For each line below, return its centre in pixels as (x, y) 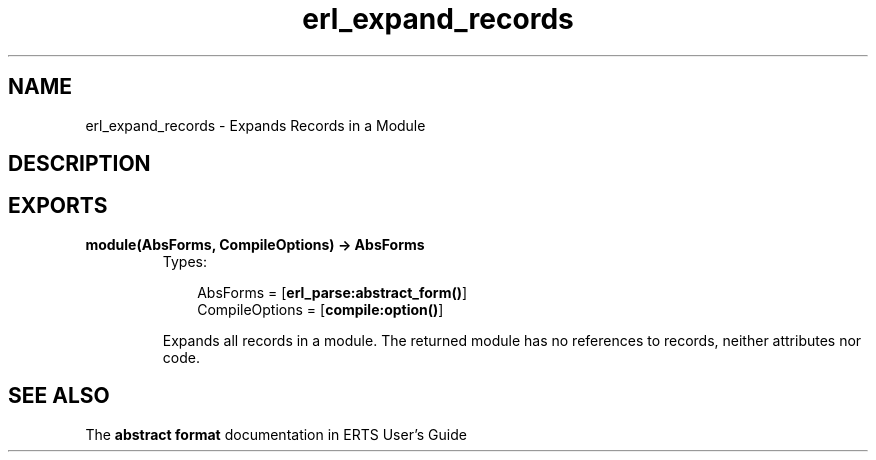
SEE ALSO (59, 396)
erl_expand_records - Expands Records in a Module (255, 125)
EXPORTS (58, 206)
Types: (184, 261)
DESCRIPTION (79, 164)
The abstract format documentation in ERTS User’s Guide (276, 434)
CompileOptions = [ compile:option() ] (320, 309)
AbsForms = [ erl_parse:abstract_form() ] (332, 292)
